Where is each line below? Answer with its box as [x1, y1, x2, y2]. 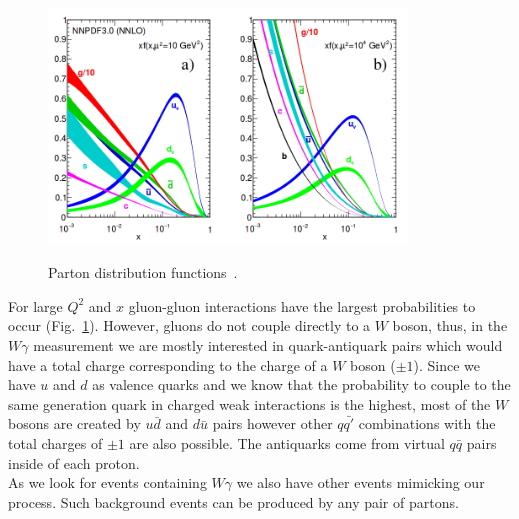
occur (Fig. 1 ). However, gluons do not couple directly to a [8, 315, 371, 336]
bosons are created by [8, 413, 141, 434]
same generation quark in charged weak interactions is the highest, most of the [8, 393, 491, 414]
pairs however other [212, 413, 333, 434]
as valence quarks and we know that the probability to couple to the [92, 374, 511, 395]
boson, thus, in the [392, 315, 508, 336]
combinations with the [358, 413, 496, 434]
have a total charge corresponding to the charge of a [8, 354, 328, 375]
